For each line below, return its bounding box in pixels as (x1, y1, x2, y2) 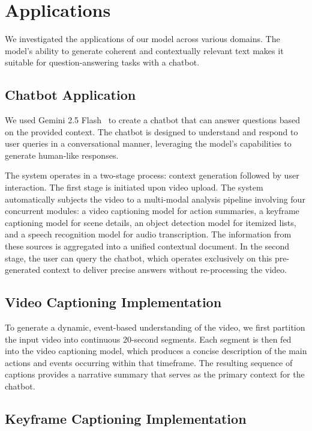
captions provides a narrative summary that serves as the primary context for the (5, 368, 305, 381)
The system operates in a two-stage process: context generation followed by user (5, 169, 299, 182)
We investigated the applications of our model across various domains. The (5, 32, 280, 45)
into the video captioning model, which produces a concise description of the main (5, 344, 307, 357)
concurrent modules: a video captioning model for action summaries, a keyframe (5, 204, 299, 217)
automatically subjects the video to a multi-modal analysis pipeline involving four (5, 192, 305, 205)
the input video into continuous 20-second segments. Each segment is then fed (5, 332, 292, 345)
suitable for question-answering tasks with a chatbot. (5, 56, 200, 69)
